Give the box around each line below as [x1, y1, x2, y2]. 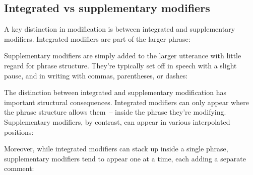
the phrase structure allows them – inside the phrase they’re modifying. [4, 107, 226, 117]
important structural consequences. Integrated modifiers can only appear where [4, 97, 249, 107]
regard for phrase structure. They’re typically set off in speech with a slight [4, 60, 237, 70]
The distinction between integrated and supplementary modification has [4, 87, 226, 98]
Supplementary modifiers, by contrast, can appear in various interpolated [4, 116, 230, 127]
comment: [4, 163, 34, 173]
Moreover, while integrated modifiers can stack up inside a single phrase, [4, 143, 228, 154]
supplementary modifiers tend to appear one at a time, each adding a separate [4, 153, 246, 163]
